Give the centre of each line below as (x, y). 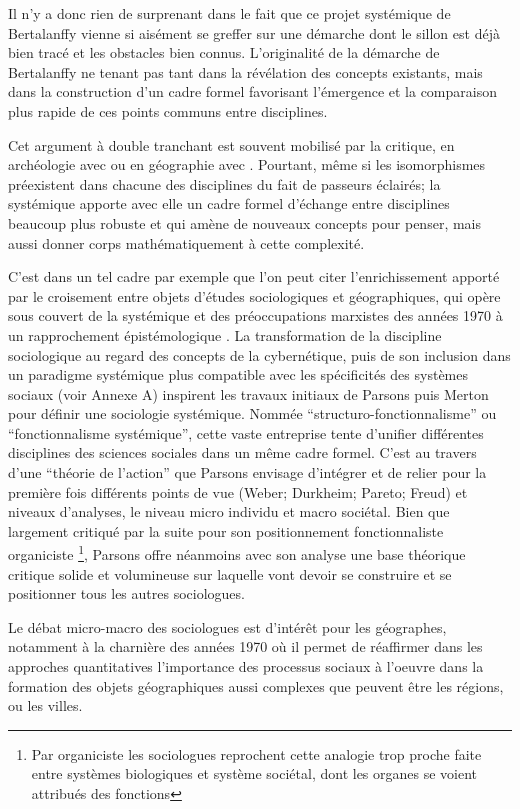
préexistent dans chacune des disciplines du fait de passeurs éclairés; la (224, 183)
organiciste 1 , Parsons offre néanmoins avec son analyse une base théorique (237, 553)
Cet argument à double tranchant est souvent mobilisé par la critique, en (231, 144)
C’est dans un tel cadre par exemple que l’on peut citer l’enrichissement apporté (254, 276)
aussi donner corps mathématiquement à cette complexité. (186, 242)
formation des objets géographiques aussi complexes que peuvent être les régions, (256, 685)
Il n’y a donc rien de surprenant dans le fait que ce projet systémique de (229, 13)
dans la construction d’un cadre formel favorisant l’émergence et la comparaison (252, 91)
